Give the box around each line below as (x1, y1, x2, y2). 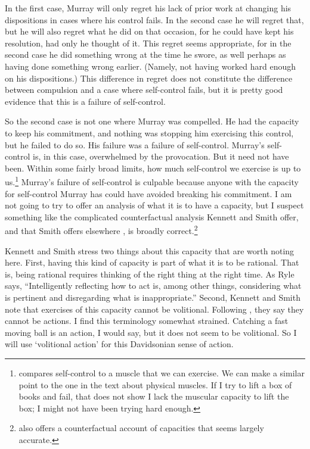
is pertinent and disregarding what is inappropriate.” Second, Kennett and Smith (5, 291, 300, 303)
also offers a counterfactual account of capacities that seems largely (18, 422, 264, 434)
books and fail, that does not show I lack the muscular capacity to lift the (18, 390, 289, 403)
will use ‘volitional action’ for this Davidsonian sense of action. (5, 338, 234, 350)
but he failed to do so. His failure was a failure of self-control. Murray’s (5, 138, 265, 151)
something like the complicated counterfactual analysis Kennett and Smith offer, (5, 210, 299, 223)
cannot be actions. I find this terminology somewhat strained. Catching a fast (5, 314, 289, 327)
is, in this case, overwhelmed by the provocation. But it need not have (33, 150, 289, 163)
